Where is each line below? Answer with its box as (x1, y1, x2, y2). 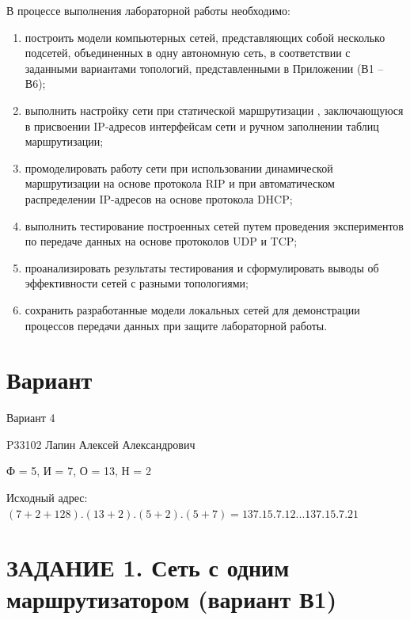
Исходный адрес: (6, 489, 88, 505)
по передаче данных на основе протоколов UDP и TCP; (25, 233, 298, 249)
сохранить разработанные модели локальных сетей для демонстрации (25, 301, 360, 318)
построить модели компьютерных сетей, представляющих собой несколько (25, 29, 385, 45)
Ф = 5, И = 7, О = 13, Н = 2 (6, 462, 151, 479)
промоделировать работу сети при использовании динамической (25, 159, 333, 176)
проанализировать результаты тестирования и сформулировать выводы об (25, 259, 379, 276)
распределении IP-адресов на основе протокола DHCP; (25, 190, 293, 207)
